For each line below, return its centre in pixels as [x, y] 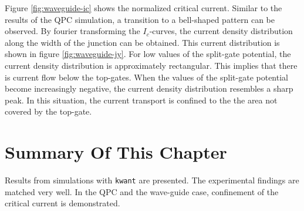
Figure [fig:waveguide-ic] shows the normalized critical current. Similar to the [143, 8]
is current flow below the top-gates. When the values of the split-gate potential [146, 77]
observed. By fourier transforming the [72, 31]
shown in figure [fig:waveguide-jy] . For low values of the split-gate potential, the [148, 54]
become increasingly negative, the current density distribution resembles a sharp [149, 88]
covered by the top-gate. [48, 111]
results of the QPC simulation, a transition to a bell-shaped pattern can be [140, 19]
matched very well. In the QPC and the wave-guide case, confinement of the [142, 191]
